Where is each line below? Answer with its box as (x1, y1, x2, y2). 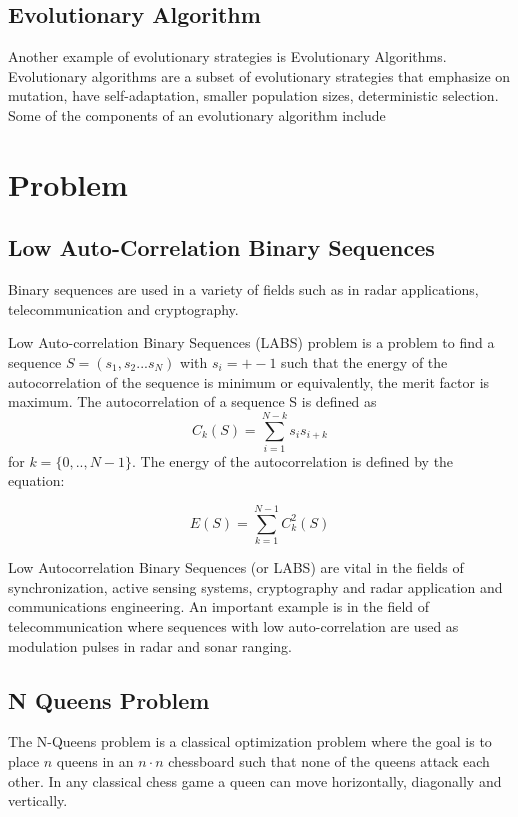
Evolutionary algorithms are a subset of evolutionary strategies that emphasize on (8, 65, 511, 86)
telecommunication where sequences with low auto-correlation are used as (8, 615, 459, 636)
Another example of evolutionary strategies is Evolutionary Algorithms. (8, 46, 447, 67)
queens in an (56, 750, 134, 771)
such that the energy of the (281, 351, 448, 372)
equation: (8, 470, 65, 491)
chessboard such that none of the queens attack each (168, 750, 490, 771)
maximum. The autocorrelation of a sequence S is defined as (8, 391, 377, 412)
